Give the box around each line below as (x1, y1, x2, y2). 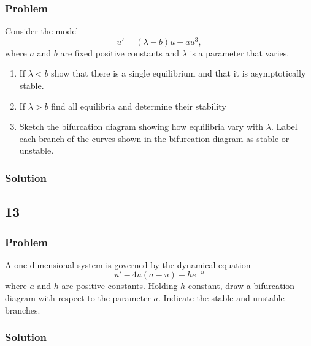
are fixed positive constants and (60, 46, 180, 59)
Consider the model (5, 24, 79, 37)
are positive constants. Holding (61, 279, 178, 292)
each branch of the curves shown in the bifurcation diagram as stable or (19, 132, 290, 145)
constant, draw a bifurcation (188, 279, 295, 292)
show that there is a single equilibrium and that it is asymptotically (51, 67, 306, 80)
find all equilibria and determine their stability (51, 99, 226, 112)
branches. (5, 303, 40, 316)
